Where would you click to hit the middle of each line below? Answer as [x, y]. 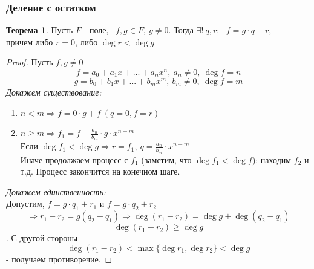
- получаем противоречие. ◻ [59, 258]
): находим [272, 159]
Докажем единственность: [56, 191]
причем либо [30, 41]
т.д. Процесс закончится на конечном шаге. [100, 171]
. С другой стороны [42, 238]
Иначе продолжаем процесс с [74, 159]
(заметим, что [166, 159]
